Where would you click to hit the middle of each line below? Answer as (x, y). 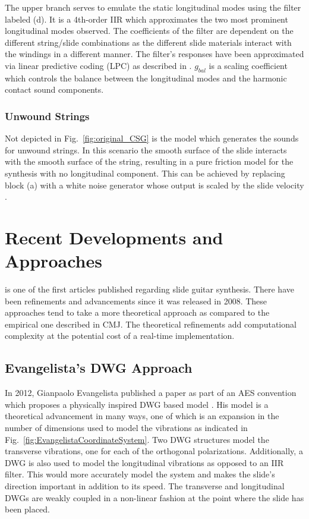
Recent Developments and (114, 237)
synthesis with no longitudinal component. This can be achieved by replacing (145, 173)
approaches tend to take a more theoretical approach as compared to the (137, 312)
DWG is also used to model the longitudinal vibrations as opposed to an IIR (144, 462)
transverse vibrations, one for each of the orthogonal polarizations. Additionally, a (154, 451)
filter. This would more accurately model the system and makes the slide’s (140, 474)
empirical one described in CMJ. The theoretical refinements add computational (151, 324)
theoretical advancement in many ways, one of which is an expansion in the (142, 416)
